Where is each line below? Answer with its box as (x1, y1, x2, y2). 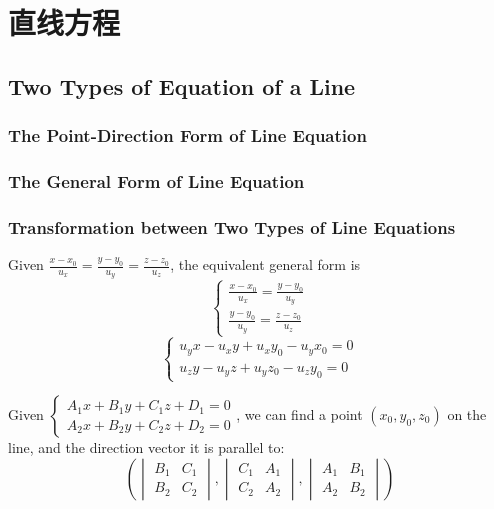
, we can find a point (236, 404, 363, 425)
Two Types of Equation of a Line (8, 70, 356, 101)
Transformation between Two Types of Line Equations (8, 214, 456, 239)
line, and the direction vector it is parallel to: (8, 437, 285, 458)
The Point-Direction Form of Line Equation (8, 123, 367, 148)
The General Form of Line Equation (8, 168, 305, 193)
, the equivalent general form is (170, 254, 361, 275)
